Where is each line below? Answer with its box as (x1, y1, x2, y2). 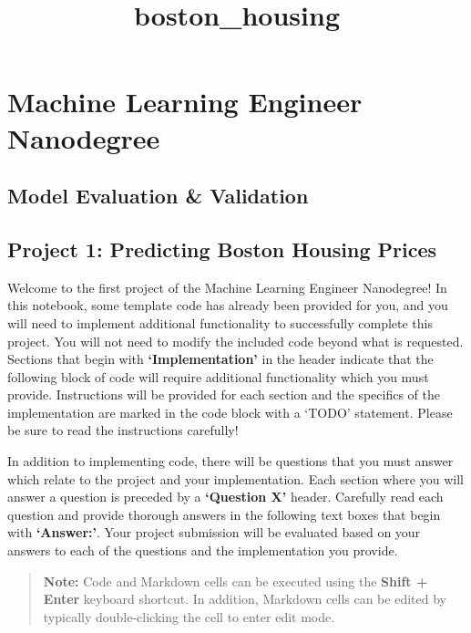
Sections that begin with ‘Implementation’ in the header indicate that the (7, 349, 434, 368)
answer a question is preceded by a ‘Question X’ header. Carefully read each (7, 487, 444, 506)
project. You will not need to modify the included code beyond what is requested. (7, 331, 464, 350)
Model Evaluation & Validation (7, 182, 309, 210)
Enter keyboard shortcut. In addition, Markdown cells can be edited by (43, 589, 446, 608)
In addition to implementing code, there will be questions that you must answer (7, 451, 454, 471)
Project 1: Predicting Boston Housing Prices (7, 234, 436, 263)
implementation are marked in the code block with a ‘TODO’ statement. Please (7, 402, 453, 421)
